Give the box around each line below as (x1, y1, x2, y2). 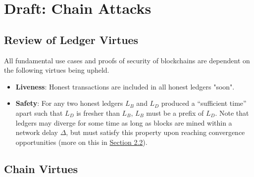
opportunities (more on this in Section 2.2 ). (15, 136, 148, 147)
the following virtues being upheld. (4, 65, 109, 75)
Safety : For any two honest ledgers (15, 98, 123, 108)
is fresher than (76, 107, 120, 118)
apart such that (15, 107, 63, 118)
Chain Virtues (4, 161, 78, 176)
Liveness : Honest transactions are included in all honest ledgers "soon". (15, 81, 235, 91)
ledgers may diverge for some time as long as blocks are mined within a (15, 117, 232, 128)
